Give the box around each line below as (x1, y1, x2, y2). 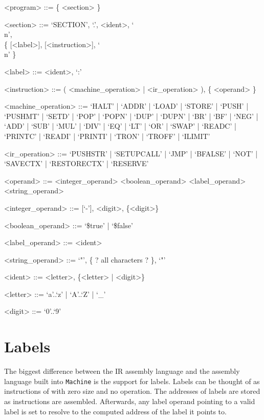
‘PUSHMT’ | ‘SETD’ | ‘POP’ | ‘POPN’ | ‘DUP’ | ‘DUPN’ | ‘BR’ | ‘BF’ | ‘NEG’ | (4, 110, 258, 121)
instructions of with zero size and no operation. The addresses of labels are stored (4, 386, 260, 396)
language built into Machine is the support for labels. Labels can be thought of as (4, 375, 260, 386)
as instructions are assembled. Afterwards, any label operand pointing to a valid (4, 396, 255, 407)
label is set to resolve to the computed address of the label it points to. (4, 406, 227, 416)
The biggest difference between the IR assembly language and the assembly (4, 366, 240, 376)
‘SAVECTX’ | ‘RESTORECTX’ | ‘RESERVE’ (4, 158, 149, 169)
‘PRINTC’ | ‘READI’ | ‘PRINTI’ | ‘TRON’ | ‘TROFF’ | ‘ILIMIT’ (4, 130, 210, 141)
